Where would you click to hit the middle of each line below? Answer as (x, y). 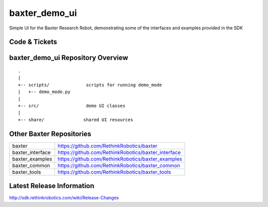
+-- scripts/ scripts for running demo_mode (90, 85)
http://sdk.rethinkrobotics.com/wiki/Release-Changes (64, 198)
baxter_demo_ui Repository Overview (69, 58)
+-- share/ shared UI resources (76, 120)
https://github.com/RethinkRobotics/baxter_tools (114, 172)
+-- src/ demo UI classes (72, 105)
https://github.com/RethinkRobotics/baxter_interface (119, 152)
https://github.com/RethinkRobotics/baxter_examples (120, 159)
